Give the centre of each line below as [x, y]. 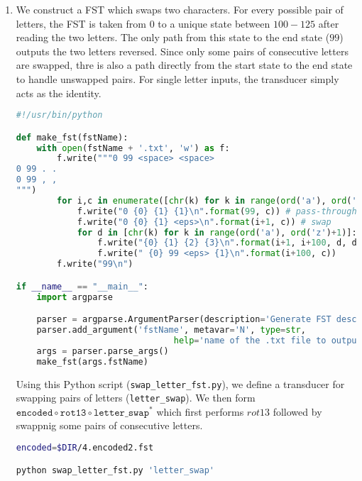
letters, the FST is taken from [81, 23]
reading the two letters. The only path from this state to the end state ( [173, 37]
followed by [297, 411]
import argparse [75, 297]
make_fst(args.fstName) [92, 361]
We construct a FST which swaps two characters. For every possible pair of [180, 9]
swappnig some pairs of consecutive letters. [109, 425]
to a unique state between [214, 23]
